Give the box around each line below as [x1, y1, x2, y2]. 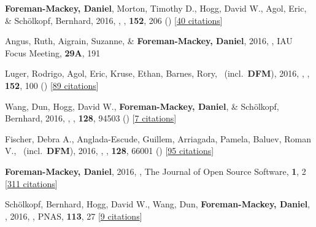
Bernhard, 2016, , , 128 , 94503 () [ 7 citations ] [5, 112, 177, 125]
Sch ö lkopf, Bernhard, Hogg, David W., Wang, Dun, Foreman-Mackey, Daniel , [5, 198, 310, 210]
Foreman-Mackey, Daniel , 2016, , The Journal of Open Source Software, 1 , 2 [5, 164, 306, 177]
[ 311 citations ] [5, 177, 58, 190]
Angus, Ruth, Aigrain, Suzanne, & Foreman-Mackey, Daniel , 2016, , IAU [5, 34, 293, 47]
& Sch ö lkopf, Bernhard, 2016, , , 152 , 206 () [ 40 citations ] [5, 13, 223, 26]
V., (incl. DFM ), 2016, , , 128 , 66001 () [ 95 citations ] [5, 144, 214, 157]
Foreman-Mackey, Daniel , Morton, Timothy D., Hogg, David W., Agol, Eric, [5, 2, 307, 14]
